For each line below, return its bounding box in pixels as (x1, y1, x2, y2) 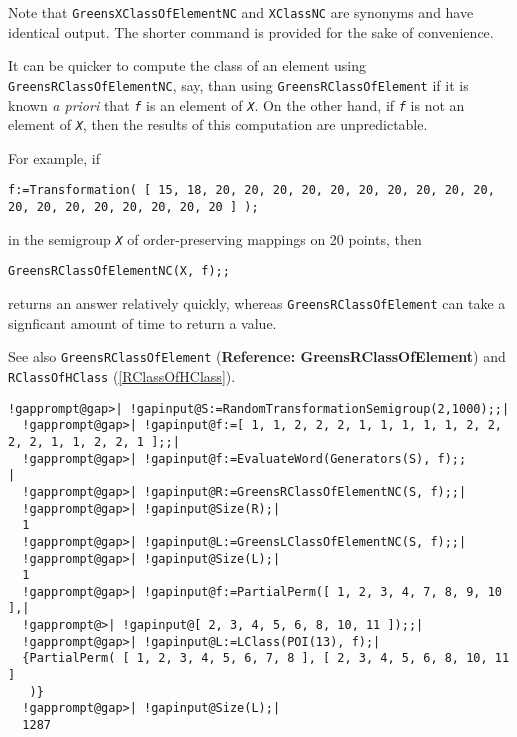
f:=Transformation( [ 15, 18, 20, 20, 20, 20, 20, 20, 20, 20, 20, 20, (8, 183, 495, 198)
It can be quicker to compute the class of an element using (8, 55, 366, 76)
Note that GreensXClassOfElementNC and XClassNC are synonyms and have (8, 2, 474, 22)
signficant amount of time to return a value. (8, 312, 277, 333)
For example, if (8, 147, 101, 168)
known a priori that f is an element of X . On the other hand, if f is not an (8, 94, 465, 115)
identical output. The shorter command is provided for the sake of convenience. (8, 21, 494, 42)
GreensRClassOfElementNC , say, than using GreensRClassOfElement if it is (8, 74, 469, 95)
